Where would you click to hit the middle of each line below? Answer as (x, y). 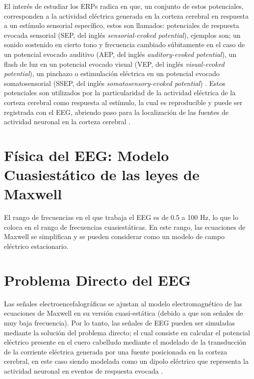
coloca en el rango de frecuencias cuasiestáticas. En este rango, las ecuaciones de (125, 227)
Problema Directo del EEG (98, 280)
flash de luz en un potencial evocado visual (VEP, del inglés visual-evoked (114, 64)
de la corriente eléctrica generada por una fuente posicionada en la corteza (115, 351)
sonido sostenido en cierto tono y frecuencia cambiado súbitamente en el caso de (125, 44)
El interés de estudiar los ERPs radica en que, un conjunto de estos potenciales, (124, 6)
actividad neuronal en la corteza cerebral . (67, 122)
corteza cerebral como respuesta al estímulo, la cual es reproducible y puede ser (123, 102)
